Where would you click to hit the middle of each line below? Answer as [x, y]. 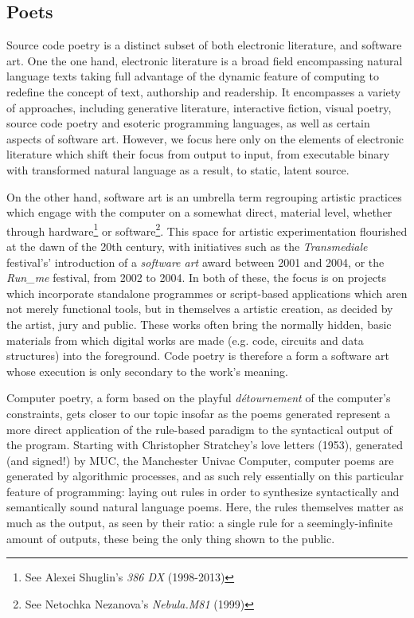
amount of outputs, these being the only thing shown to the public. [171, 538]
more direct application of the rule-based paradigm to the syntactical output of [199, 429]
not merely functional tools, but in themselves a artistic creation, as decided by [200, 309]
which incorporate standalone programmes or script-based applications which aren [207, 293]
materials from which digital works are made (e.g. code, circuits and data [185, 340]
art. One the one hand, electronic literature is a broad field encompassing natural [205, 60]
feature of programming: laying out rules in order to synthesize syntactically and [203, 491]
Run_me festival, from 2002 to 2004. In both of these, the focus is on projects [197, 278]
